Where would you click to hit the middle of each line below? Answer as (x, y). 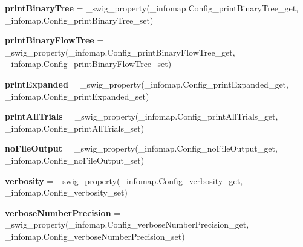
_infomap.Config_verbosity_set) (66, 192)
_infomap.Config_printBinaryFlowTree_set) (88, 64)
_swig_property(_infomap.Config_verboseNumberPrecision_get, (127, 224)
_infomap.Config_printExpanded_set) (77, 96)
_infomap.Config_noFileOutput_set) (75, 160)
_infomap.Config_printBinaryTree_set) (79, 20)
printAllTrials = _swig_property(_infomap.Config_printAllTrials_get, (142, 116)
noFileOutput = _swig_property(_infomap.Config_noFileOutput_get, (141, 148)
